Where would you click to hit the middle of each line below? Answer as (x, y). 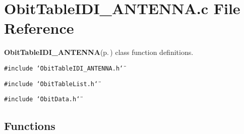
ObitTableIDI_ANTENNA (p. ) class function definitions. (99, 52)
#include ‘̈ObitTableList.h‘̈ (51, 84)
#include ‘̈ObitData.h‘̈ (42, 99)
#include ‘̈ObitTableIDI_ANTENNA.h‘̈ (64, 68)
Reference (39, 28)
